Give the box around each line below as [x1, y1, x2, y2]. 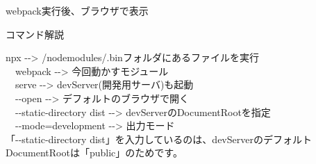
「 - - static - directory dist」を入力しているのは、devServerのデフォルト [6, 131, 312, 146]
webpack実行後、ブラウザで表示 [6, 3, 149, 17]
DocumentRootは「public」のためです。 [6, 145, 183, 160]
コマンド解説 [6, 26, 64, 41]
